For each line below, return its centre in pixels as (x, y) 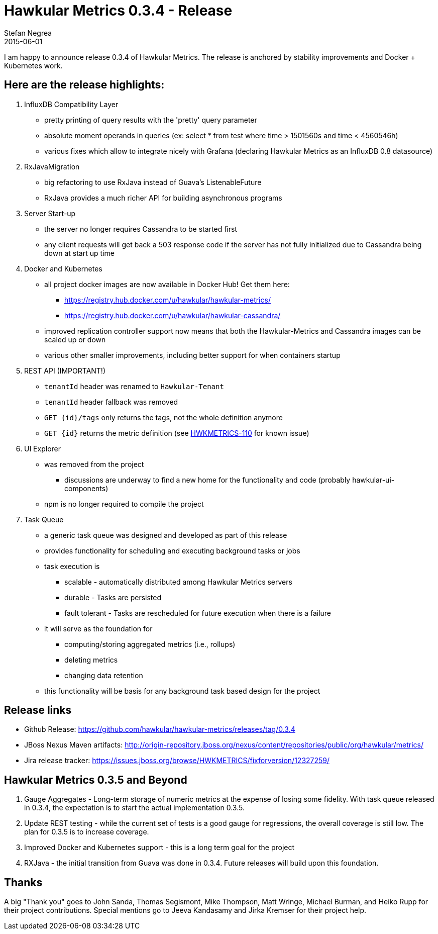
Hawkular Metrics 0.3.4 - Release (118, 11)
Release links (38, 710)
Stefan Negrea (28, 33)
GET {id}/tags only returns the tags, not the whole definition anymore (163, 417)
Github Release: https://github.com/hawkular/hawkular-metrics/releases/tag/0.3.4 (160, 729)
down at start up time (79, 253)
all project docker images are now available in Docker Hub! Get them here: (167, 284)
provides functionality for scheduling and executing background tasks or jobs (172, 550)
